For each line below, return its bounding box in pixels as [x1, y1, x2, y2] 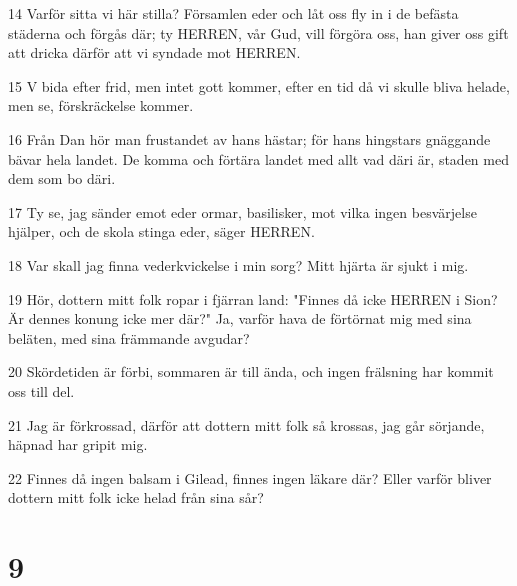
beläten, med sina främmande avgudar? [8, 327, 250, 348]
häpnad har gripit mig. [8, 434, 148, 455]
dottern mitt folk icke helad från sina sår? [8, 487, 264, 508]
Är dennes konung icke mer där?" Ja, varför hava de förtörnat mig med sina [8, 308, 472, 329]
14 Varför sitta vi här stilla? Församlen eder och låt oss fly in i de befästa [8, 3, 459, 23]
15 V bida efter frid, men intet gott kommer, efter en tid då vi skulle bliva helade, [8, 75, 510, 96]
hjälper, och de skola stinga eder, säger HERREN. [8, 221, 315, 242]
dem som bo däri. [8, 168, 116, 189]
